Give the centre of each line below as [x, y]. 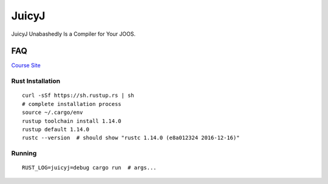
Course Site [26, 65]
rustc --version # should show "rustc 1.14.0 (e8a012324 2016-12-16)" [131, 138]
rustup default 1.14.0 [56, 129]
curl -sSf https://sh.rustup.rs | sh [78, 96]
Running [24, 153]
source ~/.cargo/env [53, 113]
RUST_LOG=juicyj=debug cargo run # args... [90, 168]
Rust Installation [36, 81]
